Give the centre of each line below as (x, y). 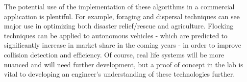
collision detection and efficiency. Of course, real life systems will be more (114, 54)
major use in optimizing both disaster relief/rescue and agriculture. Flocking (119, 26)
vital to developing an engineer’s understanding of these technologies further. (120, 74)
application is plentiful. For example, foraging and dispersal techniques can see (122, 16)
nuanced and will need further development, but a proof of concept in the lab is (123, 64)
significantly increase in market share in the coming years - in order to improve (123, 45)
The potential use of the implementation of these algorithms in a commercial (119, 6)
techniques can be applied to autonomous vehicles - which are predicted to (116, 35)
